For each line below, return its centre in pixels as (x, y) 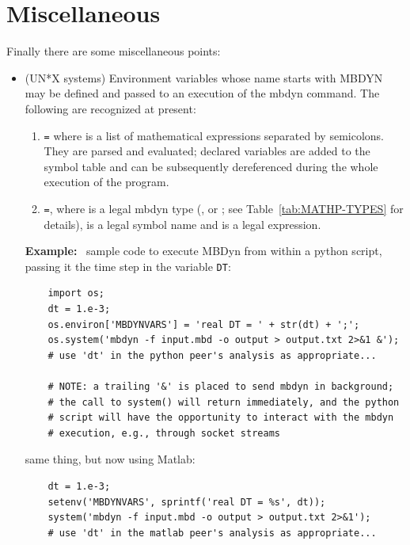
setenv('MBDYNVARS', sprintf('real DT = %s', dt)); (187, 502)
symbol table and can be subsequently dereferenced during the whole (211, 166)
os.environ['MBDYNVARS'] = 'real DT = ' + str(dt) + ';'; (204, 324)
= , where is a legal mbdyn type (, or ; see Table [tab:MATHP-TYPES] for (224, 208)
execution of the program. (106, 182)
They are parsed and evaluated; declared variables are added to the (207, 151)
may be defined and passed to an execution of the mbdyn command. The (202, 93)
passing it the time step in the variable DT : (128, 266)
